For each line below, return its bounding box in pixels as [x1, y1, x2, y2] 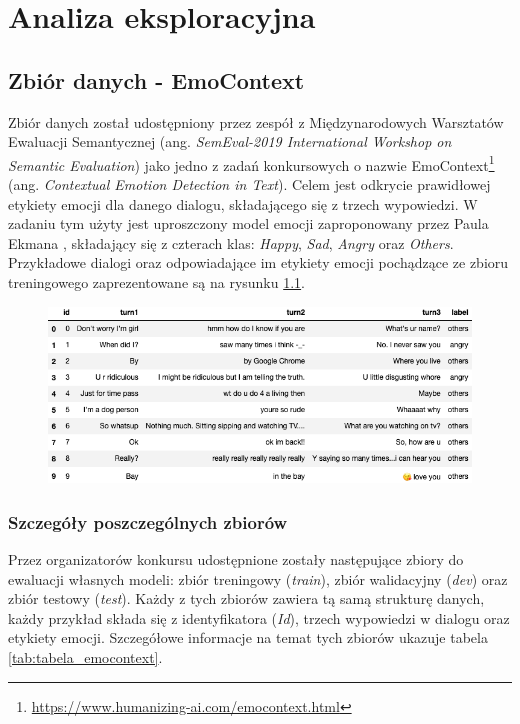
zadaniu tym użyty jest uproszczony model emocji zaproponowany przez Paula [8, 213, 489, 234]
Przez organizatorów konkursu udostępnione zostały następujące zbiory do [8, 549, 464, 570]
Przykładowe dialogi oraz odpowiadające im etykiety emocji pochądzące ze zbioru [8, 252, 509, 273]
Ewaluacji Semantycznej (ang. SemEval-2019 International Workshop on [8, 131, 452, 152]
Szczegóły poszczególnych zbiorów [8, 509, 288, 534]
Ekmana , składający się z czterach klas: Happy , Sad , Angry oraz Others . [8, 232, 454, 253]
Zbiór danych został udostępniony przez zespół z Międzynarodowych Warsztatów [8, 111, 504, 132]
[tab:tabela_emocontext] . [8, 647, 163, 668]
